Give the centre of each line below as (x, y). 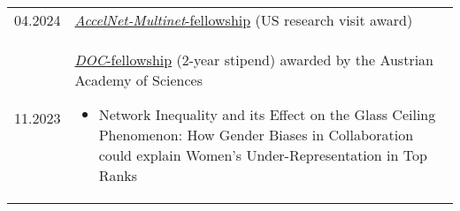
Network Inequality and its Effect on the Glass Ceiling (267, 114)
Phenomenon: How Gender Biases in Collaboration (256, 135)
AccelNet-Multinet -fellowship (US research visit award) (244, 20)
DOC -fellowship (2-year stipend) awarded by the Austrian (254, 60)
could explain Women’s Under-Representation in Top (263, 155)
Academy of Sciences (138, 80)
